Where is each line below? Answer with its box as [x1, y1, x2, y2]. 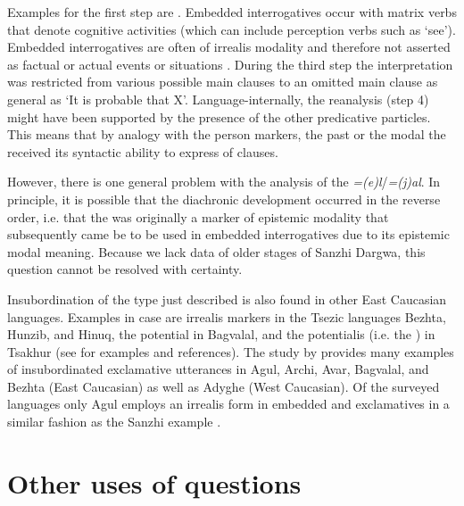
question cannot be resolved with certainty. [7, 260, 243, 278]
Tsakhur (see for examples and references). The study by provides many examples [7, 342, 454, 361]
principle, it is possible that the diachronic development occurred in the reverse [7, 189, 441, 208]
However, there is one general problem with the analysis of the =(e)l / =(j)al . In [7, 172, 441, 191]
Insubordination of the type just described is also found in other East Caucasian [7, 289, 447, 308]
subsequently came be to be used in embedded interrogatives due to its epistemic [7, 225, 450, 244]
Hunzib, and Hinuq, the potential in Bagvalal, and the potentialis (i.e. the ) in [7, 325, 435, 344]
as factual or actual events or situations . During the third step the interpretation [7, 54, 453, 73]
